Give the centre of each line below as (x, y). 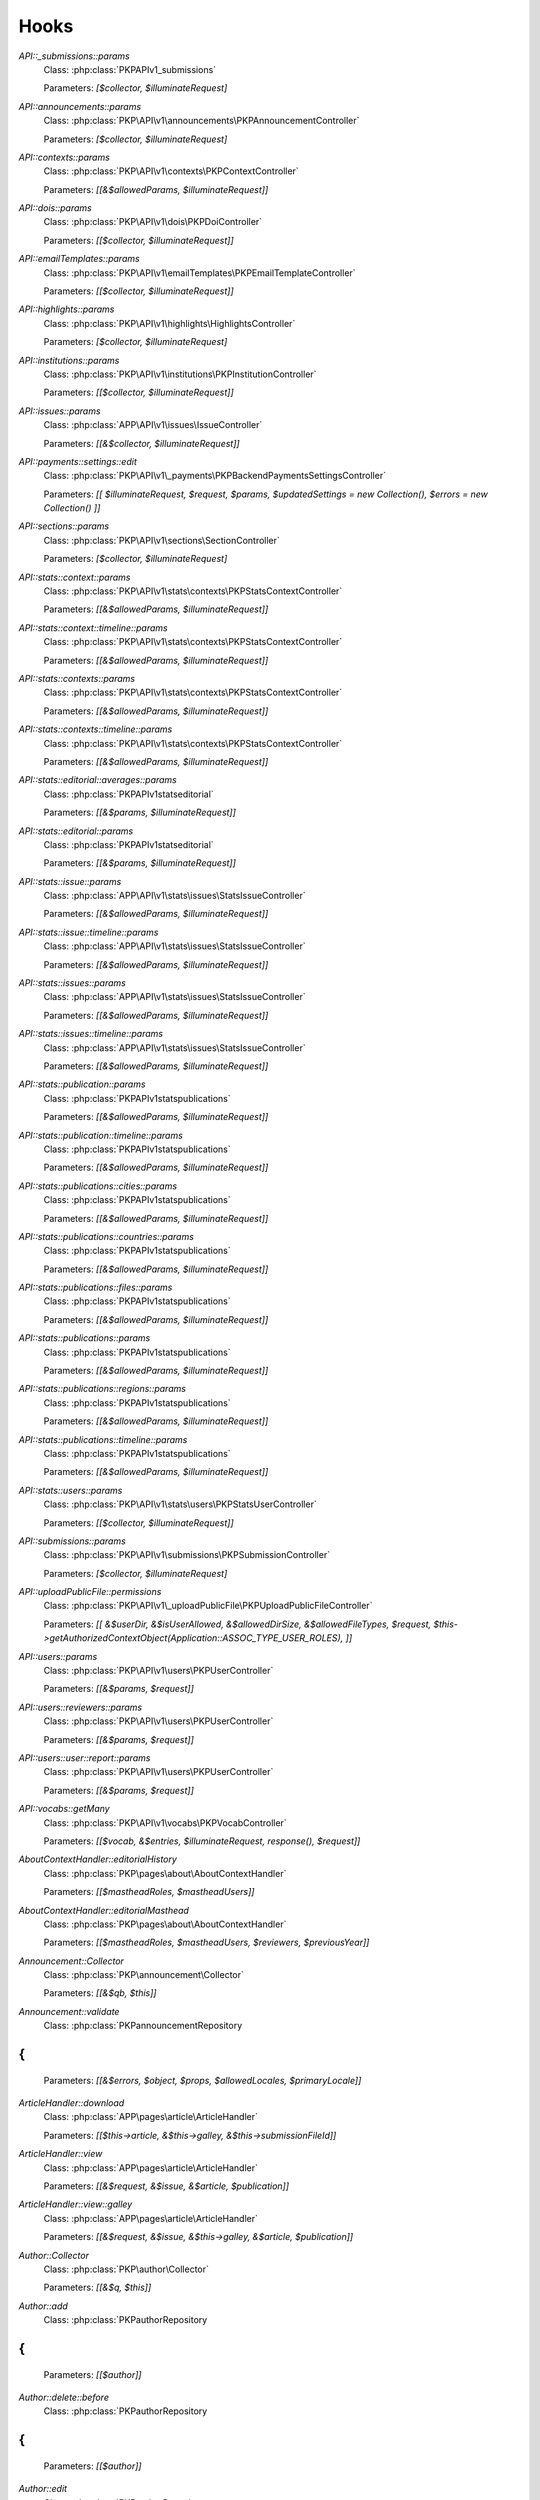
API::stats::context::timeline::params (93, 627)
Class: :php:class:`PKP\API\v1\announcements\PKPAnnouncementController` (201, 121)
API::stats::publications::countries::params (106, 1236)
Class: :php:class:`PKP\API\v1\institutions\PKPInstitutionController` (180, 374)
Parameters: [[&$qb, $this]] (100, 1993)
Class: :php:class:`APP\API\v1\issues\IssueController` (153, 425)
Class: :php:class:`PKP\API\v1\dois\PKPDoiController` (153, 222)
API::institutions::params (69, 360)
